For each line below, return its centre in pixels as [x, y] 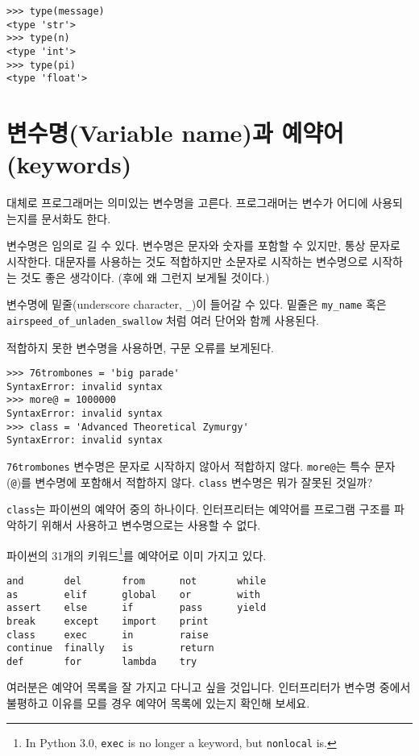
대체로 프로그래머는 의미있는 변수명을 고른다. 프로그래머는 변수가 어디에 [187, 203]
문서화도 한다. [76, 218]
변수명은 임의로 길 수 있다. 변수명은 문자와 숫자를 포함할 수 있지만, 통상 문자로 [203, 245]
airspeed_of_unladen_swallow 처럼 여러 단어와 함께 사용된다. [163, 320]
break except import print [108, 621]
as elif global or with [133, 594]
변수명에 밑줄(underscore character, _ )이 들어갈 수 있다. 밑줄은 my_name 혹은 [197, 304]
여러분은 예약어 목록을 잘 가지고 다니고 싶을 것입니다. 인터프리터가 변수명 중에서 [209, 687]
